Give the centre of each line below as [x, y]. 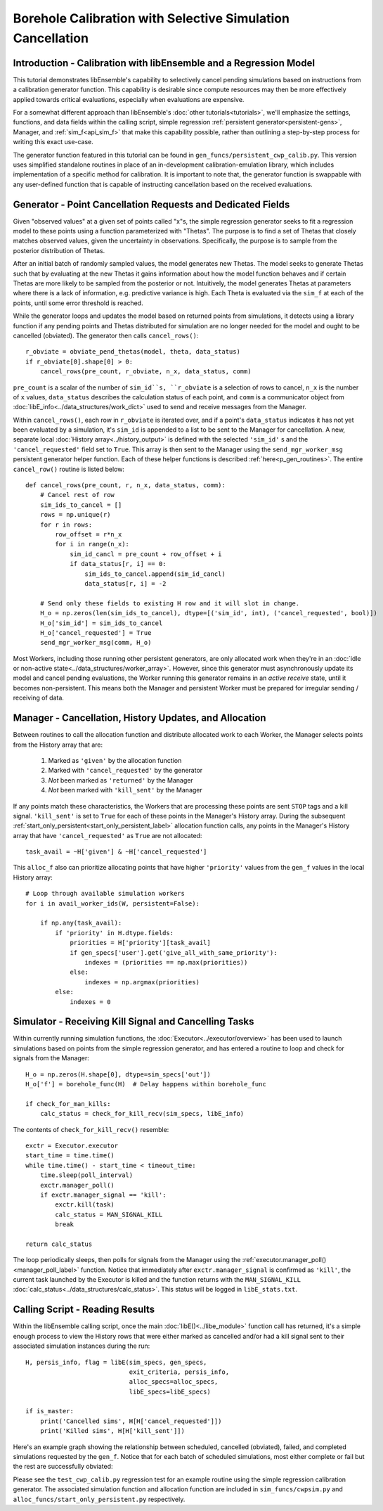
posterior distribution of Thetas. [59, 250]
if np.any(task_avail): [81, 923]
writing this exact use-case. [53, 142]
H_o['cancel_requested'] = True [96, 632]
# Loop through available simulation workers [105, 894]
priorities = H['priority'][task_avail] [140, 943]
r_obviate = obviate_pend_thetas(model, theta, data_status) [133, 352]
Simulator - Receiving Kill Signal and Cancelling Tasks [134, 1022]
